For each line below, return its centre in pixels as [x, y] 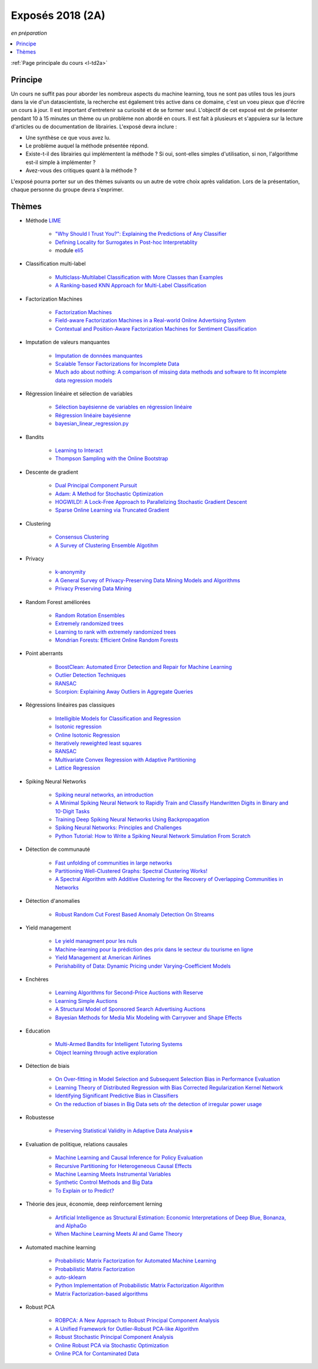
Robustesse [40, 1117]
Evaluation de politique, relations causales [77, 1144]
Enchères [37, 979]
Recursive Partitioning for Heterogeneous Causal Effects [123, 1166]
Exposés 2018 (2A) [58, 15]
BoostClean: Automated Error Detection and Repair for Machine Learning [143, 667]
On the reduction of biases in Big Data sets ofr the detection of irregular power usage [158, 1104]
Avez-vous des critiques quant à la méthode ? [81, 170]
